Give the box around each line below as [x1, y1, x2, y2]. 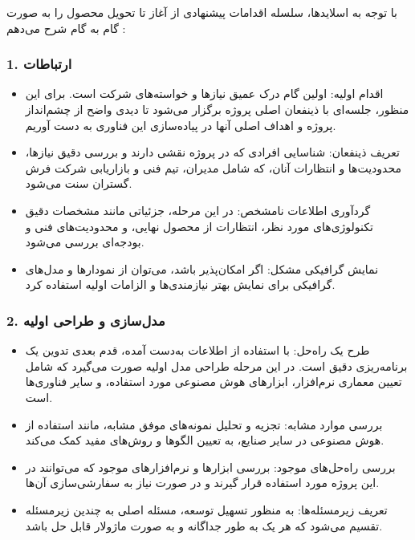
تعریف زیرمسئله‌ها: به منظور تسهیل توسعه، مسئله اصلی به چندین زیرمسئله [25, 501, 388, 518]
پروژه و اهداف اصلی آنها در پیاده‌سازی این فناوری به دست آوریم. [25, 116, 336, 133]
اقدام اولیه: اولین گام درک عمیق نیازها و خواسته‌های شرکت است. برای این [25, 85, 384, 102]
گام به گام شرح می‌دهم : [6, 19, 126, 36]
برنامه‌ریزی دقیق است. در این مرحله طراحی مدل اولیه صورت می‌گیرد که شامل [25, 357, 408, 374]
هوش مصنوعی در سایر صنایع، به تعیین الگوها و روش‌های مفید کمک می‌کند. [25, 432, 384, 449]
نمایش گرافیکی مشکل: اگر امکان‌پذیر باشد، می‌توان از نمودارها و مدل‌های [25, 260, 379, 277]
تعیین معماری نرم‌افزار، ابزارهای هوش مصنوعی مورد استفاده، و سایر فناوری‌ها [25, 373, 402, 390]
